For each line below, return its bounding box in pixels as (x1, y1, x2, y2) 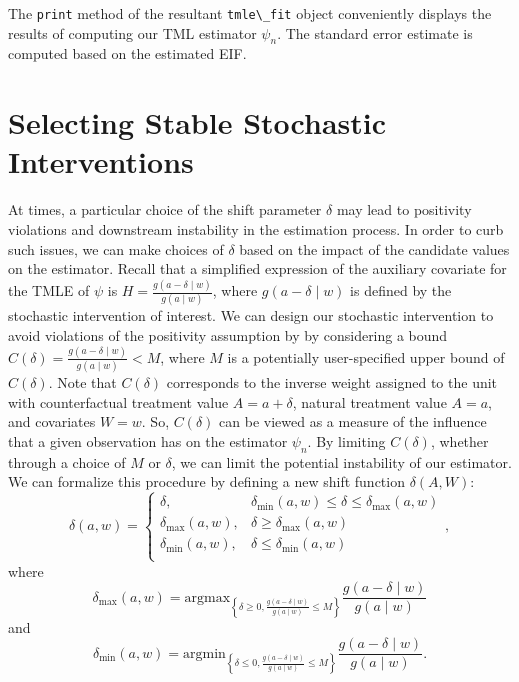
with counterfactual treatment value (8, 391, 229, 412)
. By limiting (307, 430, 386, 451)
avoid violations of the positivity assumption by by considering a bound (8, 324, 448, 345)
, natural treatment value (292, 391, 447, 412)
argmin (183, 646, 226, 661)
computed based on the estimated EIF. (8, 43, 247, 64)
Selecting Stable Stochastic (8, 102, 387, 143)
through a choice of (8, 451, 126, 472)
